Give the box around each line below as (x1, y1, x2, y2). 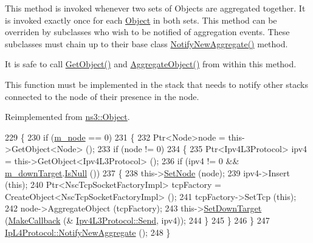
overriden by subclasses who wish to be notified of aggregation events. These (5, 25, 290, 38)
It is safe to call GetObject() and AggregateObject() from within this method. (5, 58, 297, 70)
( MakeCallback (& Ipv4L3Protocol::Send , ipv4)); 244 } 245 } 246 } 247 (5, 213, 270, 226)
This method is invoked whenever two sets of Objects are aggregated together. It (5, 2, 306, 14)
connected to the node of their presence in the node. (5, 90, 199, 102)
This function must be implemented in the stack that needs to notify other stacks (5, 78, 309, 90)
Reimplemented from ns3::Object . (5, 110, 130, 123)
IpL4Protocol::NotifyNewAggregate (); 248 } (5, 225, 171, 238)
